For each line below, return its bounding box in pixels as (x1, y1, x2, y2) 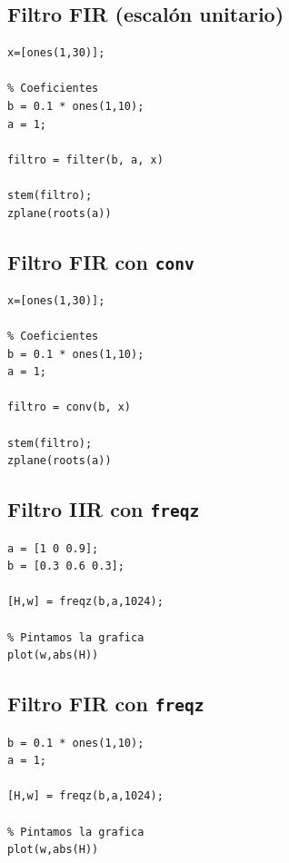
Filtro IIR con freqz (7, 495, 200, 523)
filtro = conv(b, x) (7, 401, 132, 414)
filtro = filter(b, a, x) (7, 153, 164, 166)
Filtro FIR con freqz (7, 689, 204, 718)
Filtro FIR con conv (7, 247, 194, 275)
